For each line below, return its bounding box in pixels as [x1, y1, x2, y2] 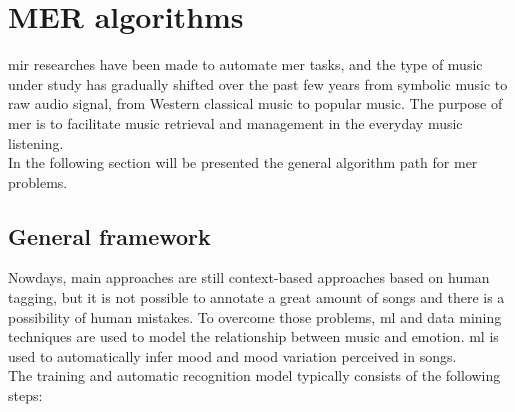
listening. [8, 132, 64, 153]
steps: [8, 385, 43, 406]
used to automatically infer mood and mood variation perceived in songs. [8, 345, 457, 366]
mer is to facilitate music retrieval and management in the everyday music [8, 112, 463, 133]
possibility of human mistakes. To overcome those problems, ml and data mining [8, 306, 502, 327]
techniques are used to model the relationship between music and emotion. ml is [8, 326, 499, 347]
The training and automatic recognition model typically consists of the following [8, 365, 501, 386]
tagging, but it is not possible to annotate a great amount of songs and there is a [8, 287, 505, 308]
